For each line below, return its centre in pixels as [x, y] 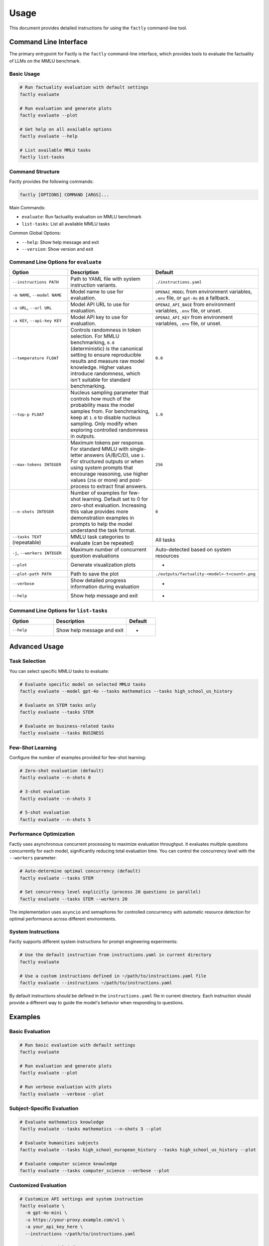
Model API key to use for [99, 317]
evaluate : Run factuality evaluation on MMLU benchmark [82, 217]
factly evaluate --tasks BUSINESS [62, 733]
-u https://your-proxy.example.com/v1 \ [75, 1220]
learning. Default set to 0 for [115, 499]
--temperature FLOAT [36, 358]
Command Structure [34, 171]
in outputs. [83, 436]
